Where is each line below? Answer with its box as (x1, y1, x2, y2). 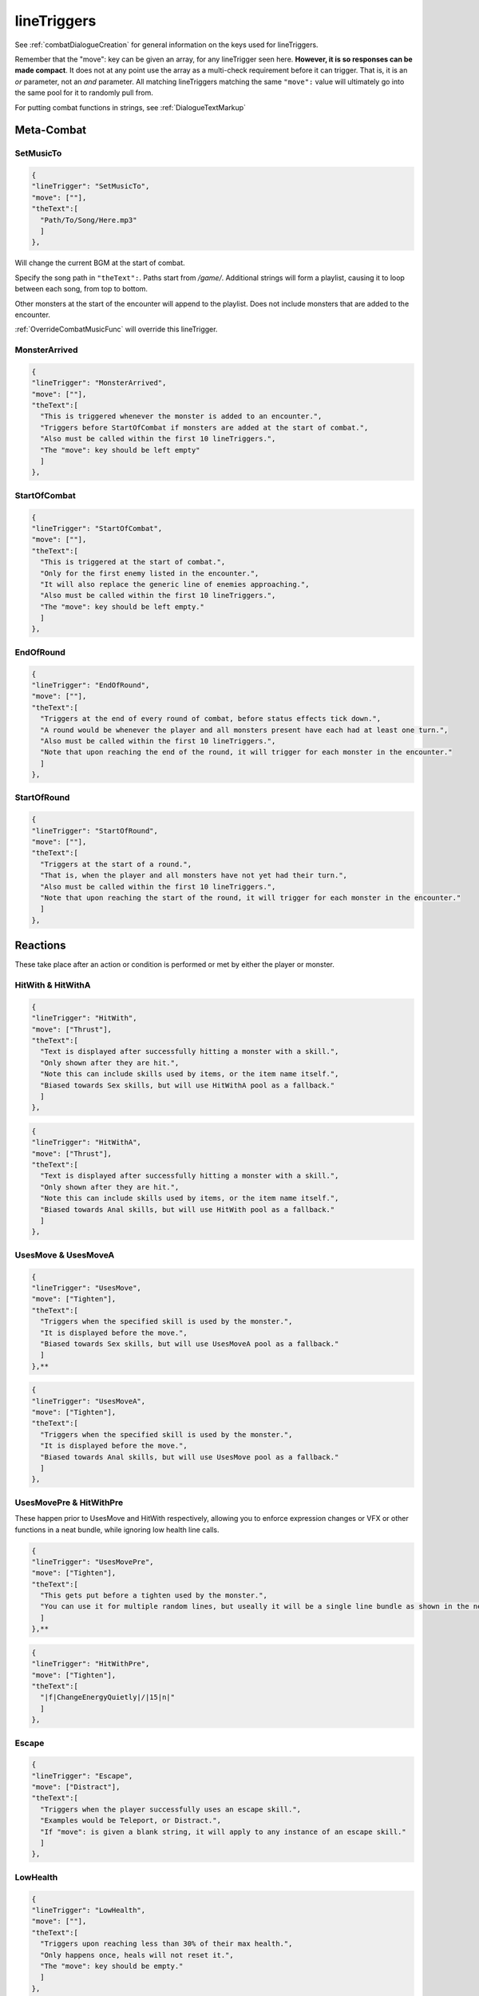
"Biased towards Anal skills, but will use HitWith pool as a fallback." (40, 1205, 335, 1214)
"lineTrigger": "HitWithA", (31, 1138, 141, 1147)
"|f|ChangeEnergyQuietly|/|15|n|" (40, 1693, 176, 1702)
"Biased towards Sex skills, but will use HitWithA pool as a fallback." (40, 1080, 335, 1090)
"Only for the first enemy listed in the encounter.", (40, 568, 259, 578)
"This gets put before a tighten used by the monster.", (40, 1591, 267, 1600)
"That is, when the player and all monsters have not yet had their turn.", (40, 871, 347, 880)
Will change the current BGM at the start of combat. (14, 258, 185, 267)
